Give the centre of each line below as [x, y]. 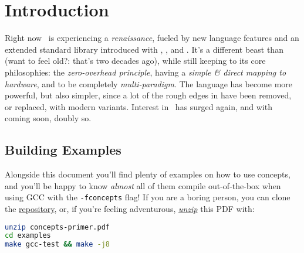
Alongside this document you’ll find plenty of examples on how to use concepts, [148, 174]
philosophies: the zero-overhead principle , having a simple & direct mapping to [146, 72]
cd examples [28, 236]
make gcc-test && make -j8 [58, 245]
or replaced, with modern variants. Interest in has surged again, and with [139, 106]
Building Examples [63, 150]
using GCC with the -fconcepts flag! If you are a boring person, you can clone [148, 197]
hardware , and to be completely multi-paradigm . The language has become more [149, 83]
